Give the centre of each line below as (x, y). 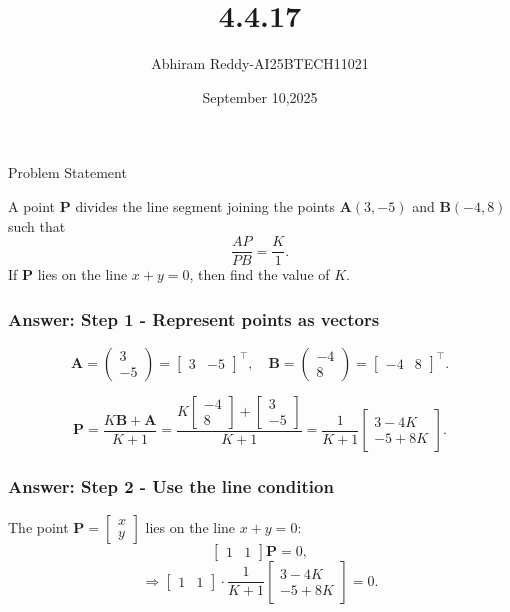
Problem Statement (67, 172)
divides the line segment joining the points (205, 205)
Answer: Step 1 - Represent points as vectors (194, 318)
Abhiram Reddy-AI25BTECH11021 (260, 63)
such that (37, 225)
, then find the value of (259, 274)
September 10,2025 (260, 96)
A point (32, 205)
